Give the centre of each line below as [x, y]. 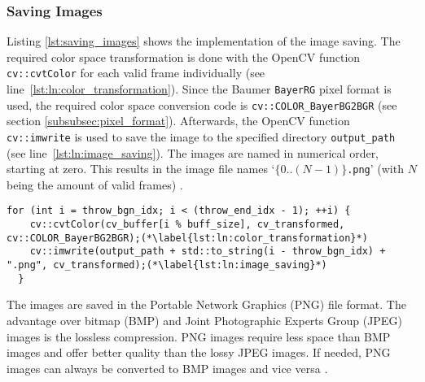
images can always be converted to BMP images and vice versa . [167, 368]
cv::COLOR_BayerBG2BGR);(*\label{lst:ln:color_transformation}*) [187, 238]
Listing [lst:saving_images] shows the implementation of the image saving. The [204, 41]
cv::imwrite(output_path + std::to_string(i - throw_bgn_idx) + [208, 252]
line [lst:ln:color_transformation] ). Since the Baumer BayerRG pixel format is [199, 89]
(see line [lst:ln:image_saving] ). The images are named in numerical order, [193, 152]
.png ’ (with [375, 169]
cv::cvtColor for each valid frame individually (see [136, 73]
